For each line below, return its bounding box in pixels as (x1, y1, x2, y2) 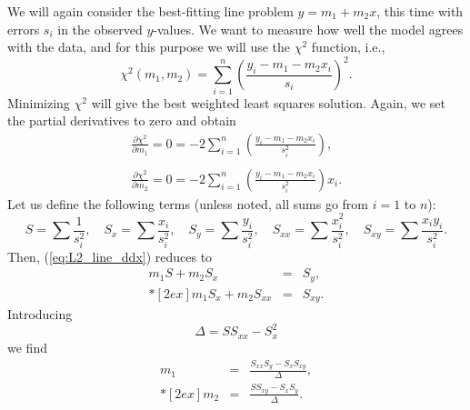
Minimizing (7, 93, 70, 112)
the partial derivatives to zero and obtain (7, 111, 236, 130)
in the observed (57, 19, 143, 38)
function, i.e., (311, 37, 385, 56)
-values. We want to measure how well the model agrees (153, 19, 464, 38)
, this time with (376, 2, 464, 20)
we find (7, 337, 47, 356)
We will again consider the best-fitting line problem (7, 2, 294, 20)
